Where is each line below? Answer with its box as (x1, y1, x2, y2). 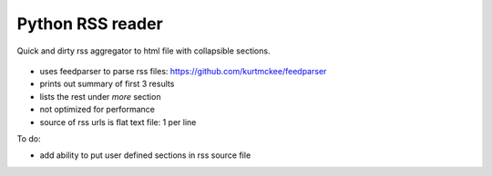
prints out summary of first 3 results (39, 78, 175, 90)
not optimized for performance (39, 104, 155, 115)
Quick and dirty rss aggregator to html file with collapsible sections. (16, 45, 271, 56)
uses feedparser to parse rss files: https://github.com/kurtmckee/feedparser (39, 65, 327, 76)
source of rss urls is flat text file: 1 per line (39, 116, 197, 127)
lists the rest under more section (39, 91, 161, 102)
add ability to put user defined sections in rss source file (39, 150, 251, 161)
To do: (16, 132, 41, 144)
